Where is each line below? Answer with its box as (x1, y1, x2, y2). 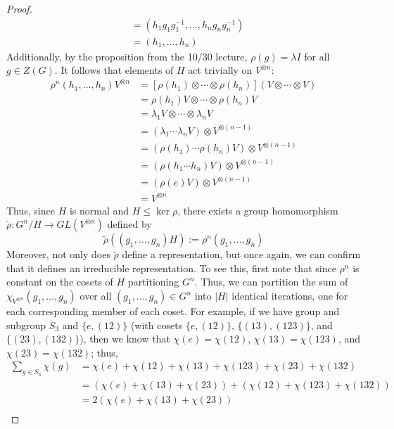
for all (304, 49, 330, 63)
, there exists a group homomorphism (177, 203, 338, 217)
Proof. (6, 1, 32, 15)
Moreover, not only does (6, 247, 110, 262)
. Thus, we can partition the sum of (194, 274, 348, 289)
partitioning (127, 274, 179, 289)
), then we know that (80, 331, 170, 346)
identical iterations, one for (231, 288, 348, 303)
